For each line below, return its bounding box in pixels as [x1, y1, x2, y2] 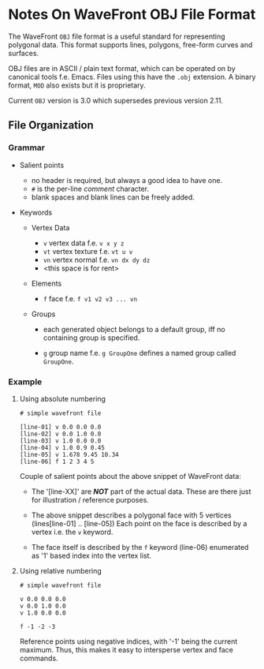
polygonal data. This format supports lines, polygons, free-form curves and [8, 39, 253, 49]
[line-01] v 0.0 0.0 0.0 [19, 423, 102, 431]
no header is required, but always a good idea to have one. [31, 175, 223, 185]
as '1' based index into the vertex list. [31, 551, 152, 560]
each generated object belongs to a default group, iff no [43, 324, 226, 334]
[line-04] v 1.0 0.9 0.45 [19, 443, 105, 451]
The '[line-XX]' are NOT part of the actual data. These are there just [31, 487, 251, 496]
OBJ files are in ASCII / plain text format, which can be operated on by [8, 63, 236, 73]
